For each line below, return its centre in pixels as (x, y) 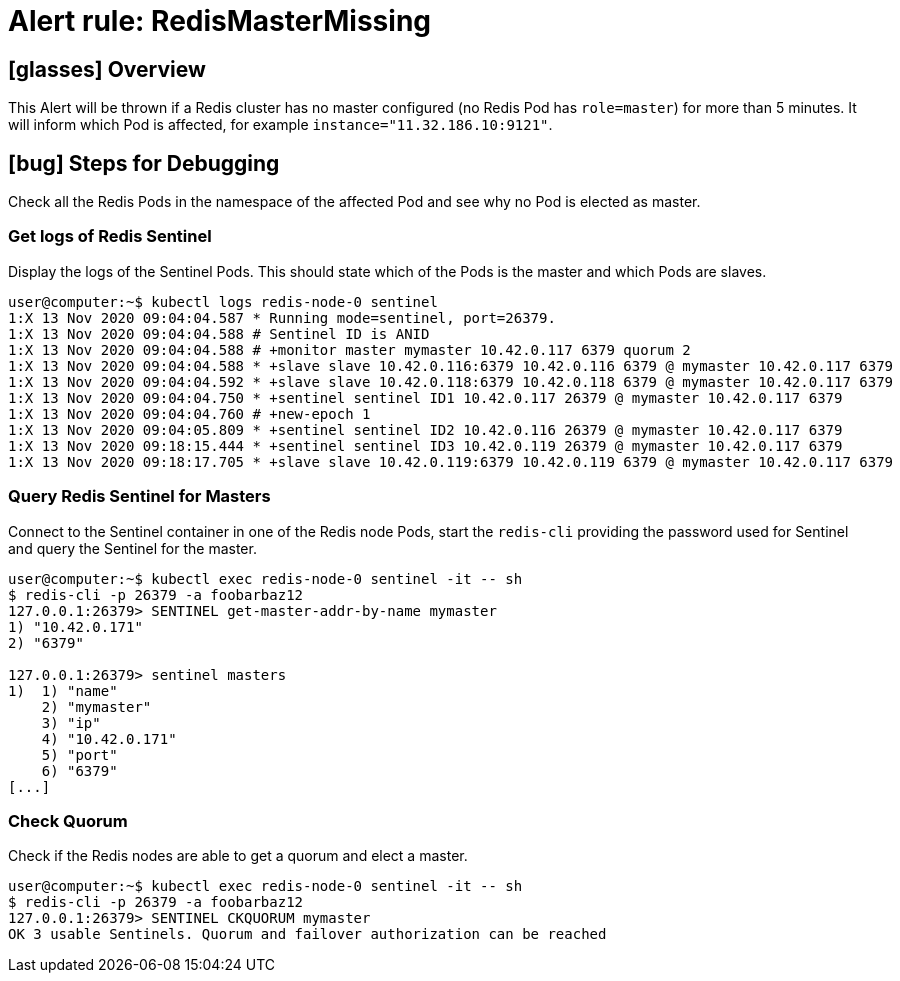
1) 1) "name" (63, 690)
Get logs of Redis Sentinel (110, 236)
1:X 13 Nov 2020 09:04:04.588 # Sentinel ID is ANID (219, 333)
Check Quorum (68, 820)
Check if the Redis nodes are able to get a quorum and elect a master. (238, 856)
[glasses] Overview (107, 69)
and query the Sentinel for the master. (132, 548)
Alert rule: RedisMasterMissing (220, 21)
